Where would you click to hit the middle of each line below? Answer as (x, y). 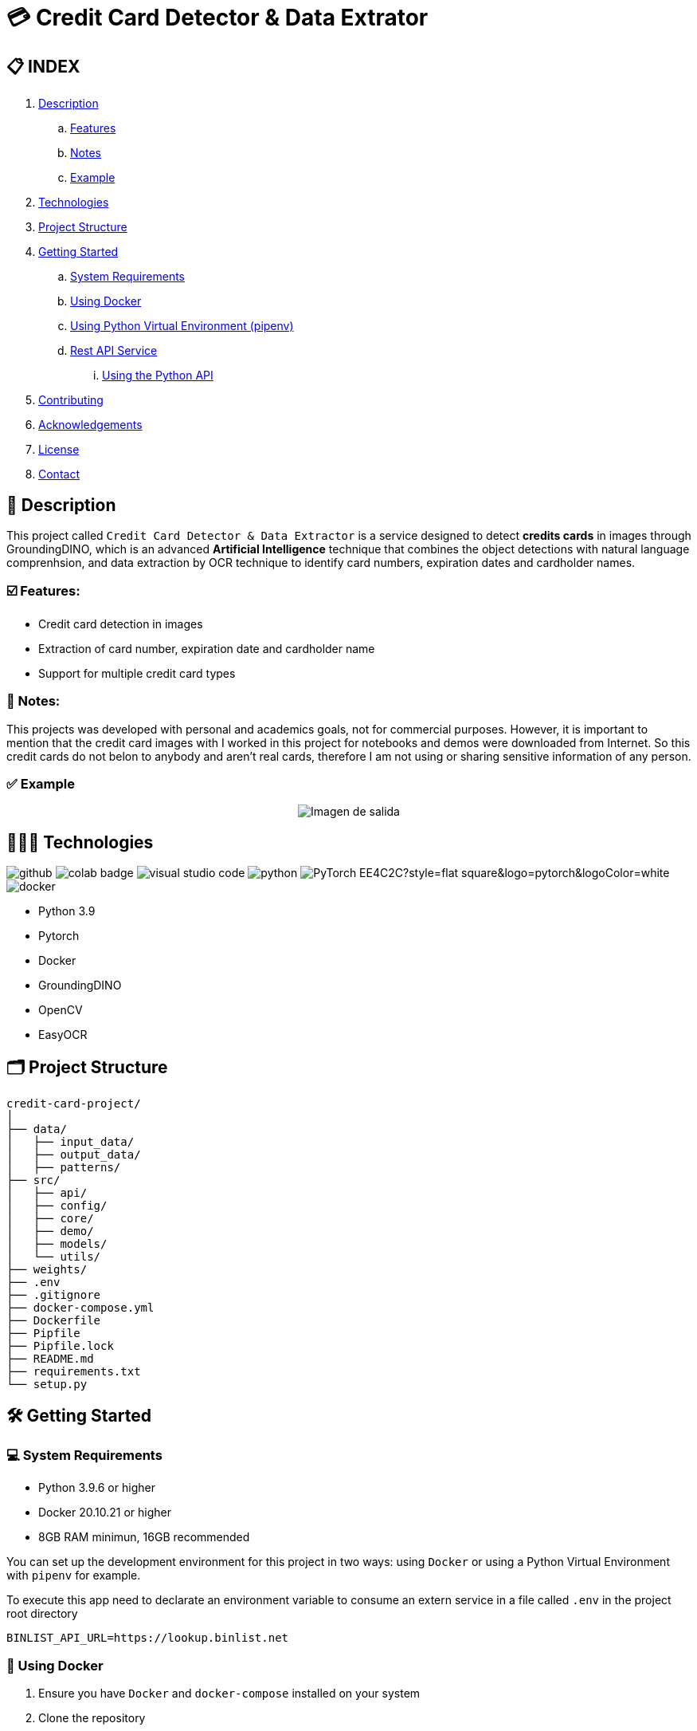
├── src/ (33, 1180)
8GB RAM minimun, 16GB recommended (144, 1537)
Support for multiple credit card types (137, 673)
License (59, 450)
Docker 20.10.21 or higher (105, 1513)
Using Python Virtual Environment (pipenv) (182, 326)
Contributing (71, 400)
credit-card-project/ (74, 1103)
